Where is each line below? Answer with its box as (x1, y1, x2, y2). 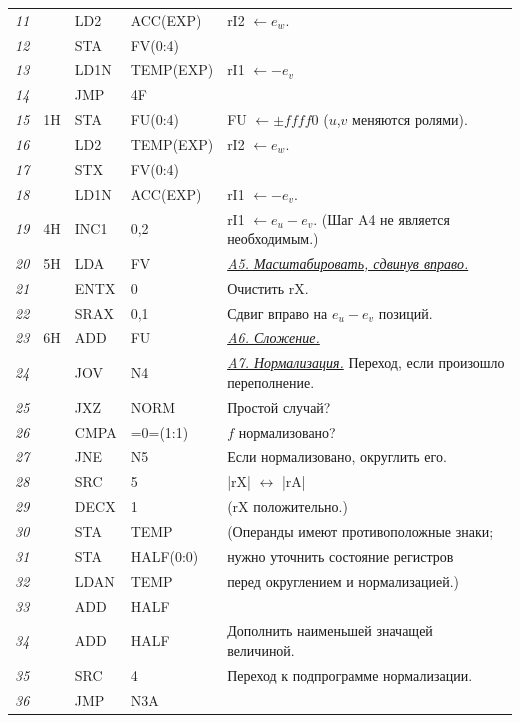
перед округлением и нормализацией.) (227, 570, 459, 591)
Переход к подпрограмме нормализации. (227, 664, 473, 685)
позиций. (378, 302, 433, 323)
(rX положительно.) (227, 496, 348, 517)
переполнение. (227, 371, 315, 392)
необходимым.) (227, 228, 319, 249)
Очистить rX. (227, 277, 309, 298)
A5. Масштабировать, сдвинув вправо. (227, 252, 469, 273)
